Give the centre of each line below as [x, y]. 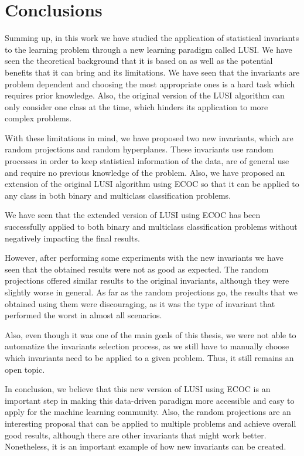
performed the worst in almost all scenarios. [83, 315]
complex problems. [38, 118]
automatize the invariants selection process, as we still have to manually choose [147, 346]
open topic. [25, 369]
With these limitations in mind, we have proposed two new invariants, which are [149, 137]
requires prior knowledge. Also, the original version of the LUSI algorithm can [145, 95]
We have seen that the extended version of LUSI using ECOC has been [133, 215]
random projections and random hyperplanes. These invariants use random [139, 149]
